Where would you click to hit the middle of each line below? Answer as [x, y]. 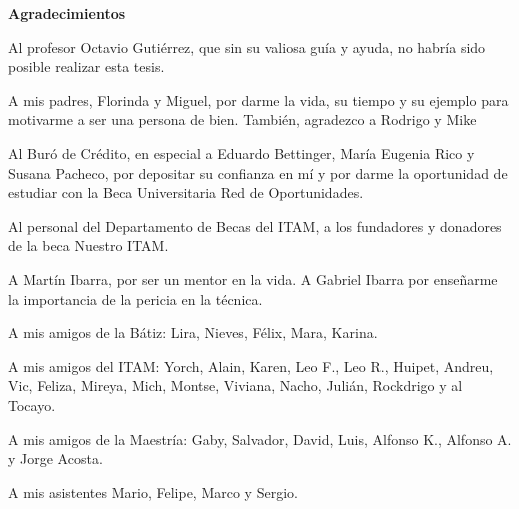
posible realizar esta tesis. [86, 66]
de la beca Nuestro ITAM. [88, 245]
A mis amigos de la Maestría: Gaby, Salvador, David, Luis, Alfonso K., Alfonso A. [260, 438]
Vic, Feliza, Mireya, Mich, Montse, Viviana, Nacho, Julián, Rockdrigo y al [235, 385]
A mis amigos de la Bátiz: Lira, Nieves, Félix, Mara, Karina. [193, 332]
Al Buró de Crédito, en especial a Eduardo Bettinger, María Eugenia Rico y [241, 152]
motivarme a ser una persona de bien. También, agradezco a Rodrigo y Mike [242, 119]
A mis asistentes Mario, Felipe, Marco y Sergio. [153, 491]
